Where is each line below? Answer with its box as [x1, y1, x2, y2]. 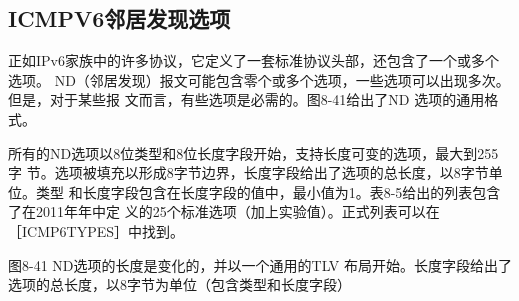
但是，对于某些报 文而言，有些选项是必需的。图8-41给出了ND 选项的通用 [8, 89, 485, 110]
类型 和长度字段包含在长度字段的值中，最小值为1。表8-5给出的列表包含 [35, 181, 501, 202]
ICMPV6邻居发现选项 [8, 3, 231, 34]
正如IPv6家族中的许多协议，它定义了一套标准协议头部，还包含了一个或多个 [8, 50, 499, 71]
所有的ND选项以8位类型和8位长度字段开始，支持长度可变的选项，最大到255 [8, 142, 499, 163]
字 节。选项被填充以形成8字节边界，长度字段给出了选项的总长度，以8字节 [8, 162, 489, 183]
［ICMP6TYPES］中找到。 [8, 220, 184, 241]
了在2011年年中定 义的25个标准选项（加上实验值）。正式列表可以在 [8, 201, 440, 222]
